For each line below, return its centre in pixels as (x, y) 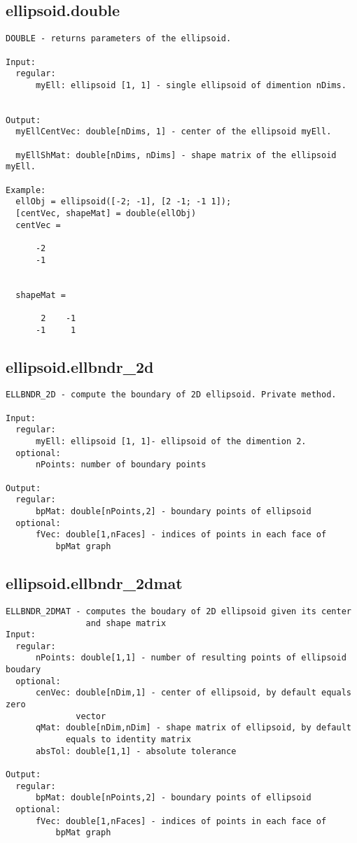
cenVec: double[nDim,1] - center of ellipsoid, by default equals (193, 693)
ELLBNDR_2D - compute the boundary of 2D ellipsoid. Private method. (171, 395)
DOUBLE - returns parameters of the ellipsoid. (119, 39)
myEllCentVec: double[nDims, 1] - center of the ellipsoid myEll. (174, 132)
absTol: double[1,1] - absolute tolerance (136, 751)
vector (91, 716)
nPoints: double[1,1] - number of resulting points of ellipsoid (191, 658)
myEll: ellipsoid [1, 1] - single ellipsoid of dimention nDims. (191, 85)
